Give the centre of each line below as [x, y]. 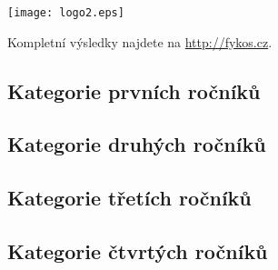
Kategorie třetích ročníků [129, 198]
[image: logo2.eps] [66, 13]
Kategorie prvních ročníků [134, 90]
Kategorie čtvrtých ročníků [138, 250]
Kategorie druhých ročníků [137, 144]
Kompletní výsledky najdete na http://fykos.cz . [140, 41]
